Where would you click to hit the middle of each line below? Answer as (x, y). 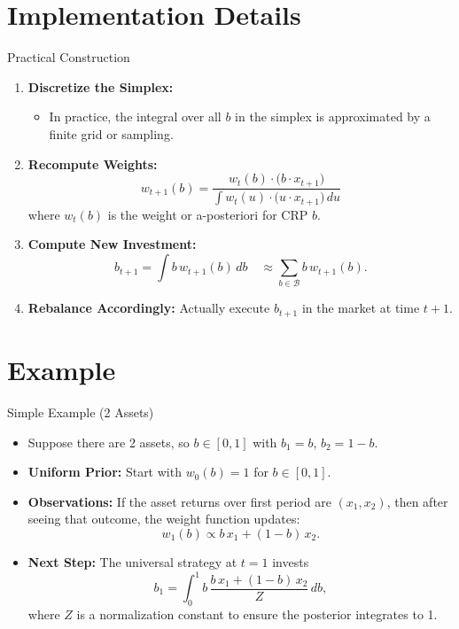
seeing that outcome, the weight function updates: (164, 519)
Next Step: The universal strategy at (132, 561)
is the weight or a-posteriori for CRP (208, 214)
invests (291, 561)
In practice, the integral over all (135, 116)
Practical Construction (69, 57)
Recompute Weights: (93, 163)
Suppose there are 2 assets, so (109, 442)
